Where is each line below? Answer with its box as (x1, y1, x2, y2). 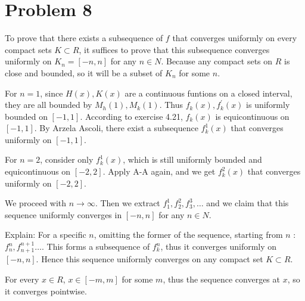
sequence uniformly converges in (5, 208, 122, 221)
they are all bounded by (5, 98, 92, 111)
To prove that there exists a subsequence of (5, 32, 163, 44)
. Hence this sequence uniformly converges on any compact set (36, 253, 263, 265)
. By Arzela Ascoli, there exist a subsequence (34, 122, 198, 134)
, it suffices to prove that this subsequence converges (79, 43, 270, 55)
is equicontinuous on (215, 110, 290, 122)
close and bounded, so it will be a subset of (5, 66, 163, 79)
